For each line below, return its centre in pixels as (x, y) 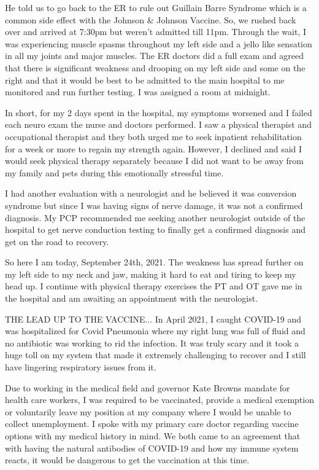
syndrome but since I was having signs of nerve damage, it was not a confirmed (154, 205)
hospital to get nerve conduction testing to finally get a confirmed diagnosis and (156, 229)
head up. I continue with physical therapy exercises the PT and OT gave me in (154, 286)
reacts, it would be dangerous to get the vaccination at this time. (127, 460)
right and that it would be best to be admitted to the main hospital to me (145, 80)
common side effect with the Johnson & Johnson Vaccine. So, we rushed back (151, 19)
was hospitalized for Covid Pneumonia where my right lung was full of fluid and (155, 331)
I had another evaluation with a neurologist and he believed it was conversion (151, 193)
